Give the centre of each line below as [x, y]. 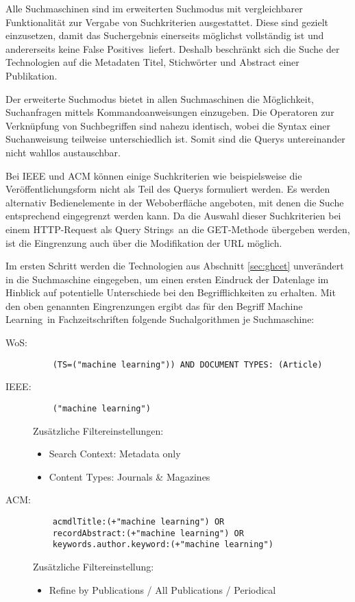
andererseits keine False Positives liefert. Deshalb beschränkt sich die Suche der [173, 48]
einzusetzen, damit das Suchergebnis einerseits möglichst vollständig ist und [165, 35]
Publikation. [32, 75]
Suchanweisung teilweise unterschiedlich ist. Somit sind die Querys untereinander [175, 139]
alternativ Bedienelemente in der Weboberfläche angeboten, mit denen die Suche [175, 202]
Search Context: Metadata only [115, 454]
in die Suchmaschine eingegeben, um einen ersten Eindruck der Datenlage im [167, 279]
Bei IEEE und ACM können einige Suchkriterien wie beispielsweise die [154, 175]
